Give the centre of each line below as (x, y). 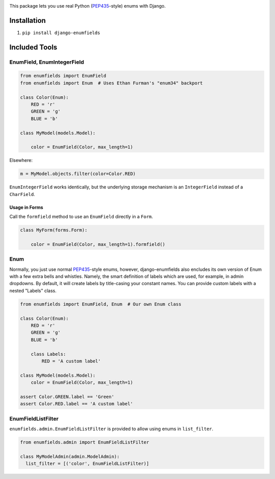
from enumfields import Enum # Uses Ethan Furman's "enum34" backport (112, 83)
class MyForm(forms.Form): (54, 230)
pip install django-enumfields (61, 33)
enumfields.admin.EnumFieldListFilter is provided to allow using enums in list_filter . (111, 429)
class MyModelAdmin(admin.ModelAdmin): (70, 456)
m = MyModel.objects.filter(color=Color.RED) (78, 174)
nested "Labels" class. (33, 291)
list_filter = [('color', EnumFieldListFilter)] (88, 464)
